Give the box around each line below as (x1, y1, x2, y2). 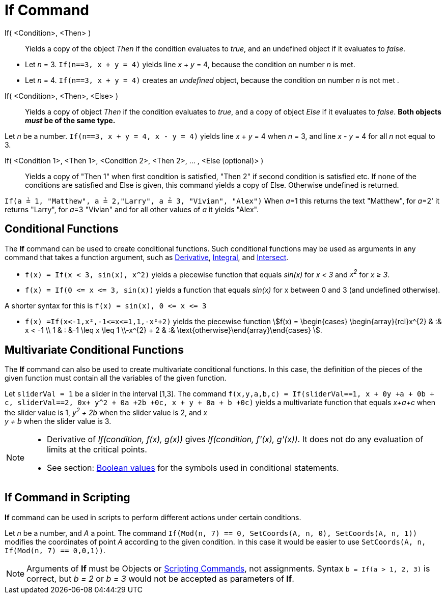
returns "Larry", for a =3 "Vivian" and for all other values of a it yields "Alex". (5, 205, 259, 214)
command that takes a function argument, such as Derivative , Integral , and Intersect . (5, 252, 289, 262)
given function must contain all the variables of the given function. (5, 374, 227, 383)
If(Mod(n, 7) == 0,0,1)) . (5, 546, 105, 555)
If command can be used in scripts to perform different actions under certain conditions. (5, 512, 301, 522)
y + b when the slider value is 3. (5, 416, 111, 425)
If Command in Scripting (5, 491, 130, 504)
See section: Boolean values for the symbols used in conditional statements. (47, 462, 339, 473)
